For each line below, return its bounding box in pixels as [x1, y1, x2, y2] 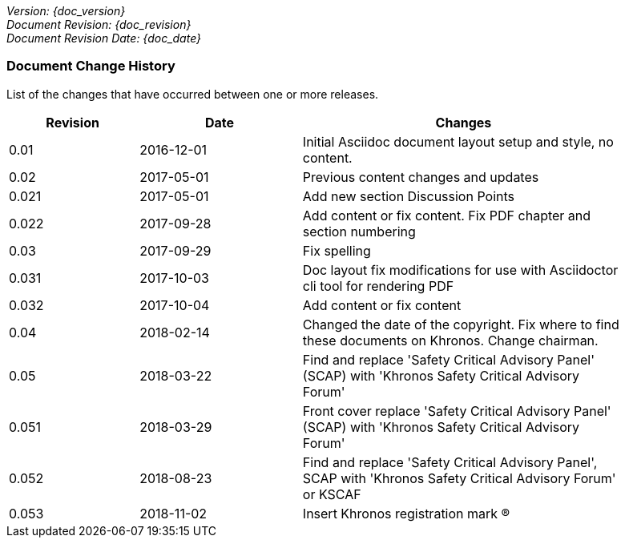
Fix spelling [302, 242, 371, 259]
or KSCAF [302, 486, 361, 502]
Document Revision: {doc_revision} [6, 18, 192, 31]
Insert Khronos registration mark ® [302, 505, 510, 522]
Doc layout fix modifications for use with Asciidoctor [302, 261, 619, 278]
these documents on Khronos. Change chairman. [302, 332, 599, 349]
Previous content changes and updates [302, 168, 539, 185]
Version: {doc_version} [6, 4, 126, 18]
